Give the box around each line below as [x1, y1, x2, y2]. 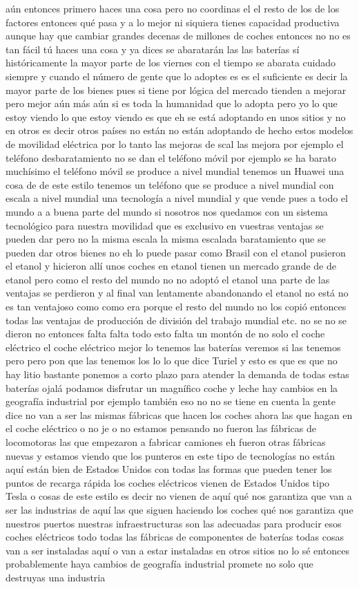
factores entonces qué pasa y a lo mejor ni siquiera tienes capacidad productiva [6, 15, 340, 29]
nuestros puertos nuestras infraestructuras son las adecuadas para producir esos [6, 516, 342, 530]
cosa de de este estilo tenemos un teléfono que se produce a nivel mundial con [6, 177, 334, 191]
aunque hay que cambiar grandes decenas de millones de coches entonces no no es [6, 28, 351, 43]
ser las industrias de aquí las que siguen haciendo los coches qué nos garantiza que [6, 502, 353, 516]
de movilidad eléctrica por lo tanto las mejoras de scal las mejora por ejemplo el [6, 136, 344, 151]
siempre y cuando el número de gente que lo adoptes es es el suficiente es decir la [6, 68, 348, 83]
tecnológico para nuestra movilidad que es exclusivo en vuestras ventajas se [6, 218, 324, 232]
